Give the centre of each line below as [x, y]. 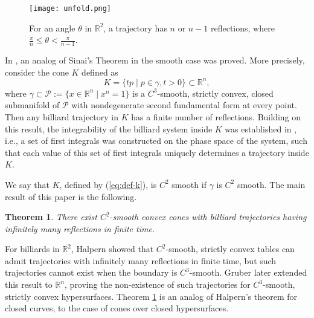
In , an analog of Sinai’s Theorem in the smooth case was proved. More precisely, [155, 60]
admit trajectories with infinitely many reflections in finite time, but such [141, 260]
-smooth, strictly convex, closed [215, 93]
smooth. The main [271, 184]
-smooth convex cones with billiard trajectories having [208, 217]
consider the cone [37, 72]
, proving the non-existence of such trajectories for [158, 284]
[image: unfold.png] [70, 8]
